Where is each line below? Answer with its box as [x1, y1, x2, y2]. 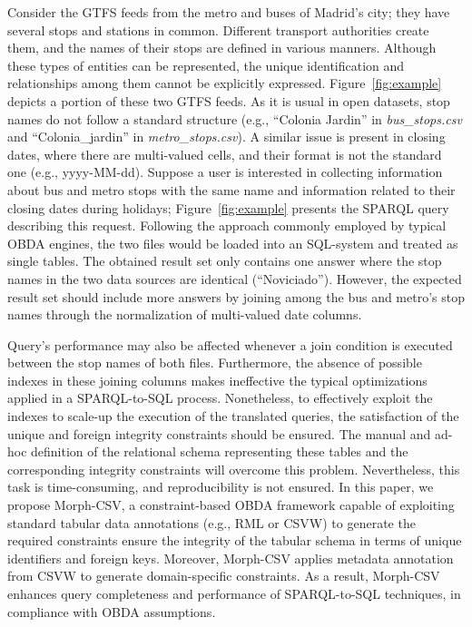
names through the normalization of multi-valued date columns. [7, 305, 362, 324]
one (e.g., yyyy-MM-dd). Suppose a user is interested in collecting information [7, 162, 443, 181]
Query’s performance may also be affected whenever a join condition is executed [7, 335, 453, 354]
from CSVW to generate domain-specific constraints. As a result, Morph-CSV [7, 566, 440, 585]
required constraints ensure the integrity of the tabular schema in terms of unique [7, 531, 462, 550]
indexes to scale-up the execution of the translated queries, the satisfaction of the [7, 407, 459, 426]
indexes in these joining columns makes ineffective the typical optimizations [7, 370, 428, 389]
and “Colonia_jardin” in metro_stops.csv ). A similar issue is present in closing [7, 127, 446, 146]
